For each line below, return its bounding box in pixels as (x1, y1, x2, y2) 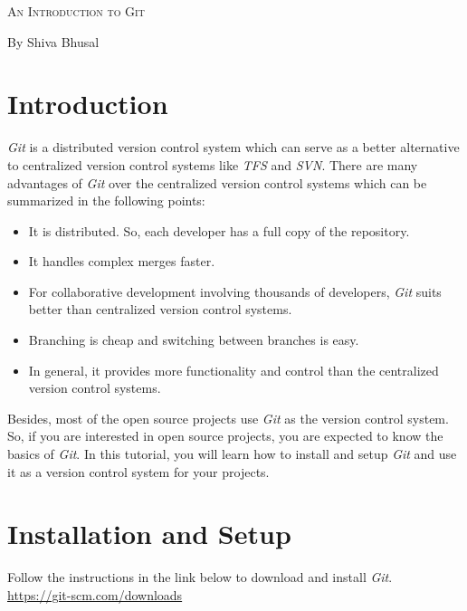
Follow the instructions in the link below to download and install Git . (7, 568, 393, 587)
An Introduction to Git (7, 2, 145, 20)
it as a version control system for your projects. (7, 462, 270, 481)
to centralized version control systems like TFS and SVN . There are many (7, 155, 418, 174)
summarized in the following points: (7, 191, 205, 210)
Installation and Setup (7, 515, 291, 552)
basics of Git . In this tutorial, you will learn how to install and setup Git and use (7, 444, 457, 463)
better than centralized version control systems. (28, 300, 292, 319)
